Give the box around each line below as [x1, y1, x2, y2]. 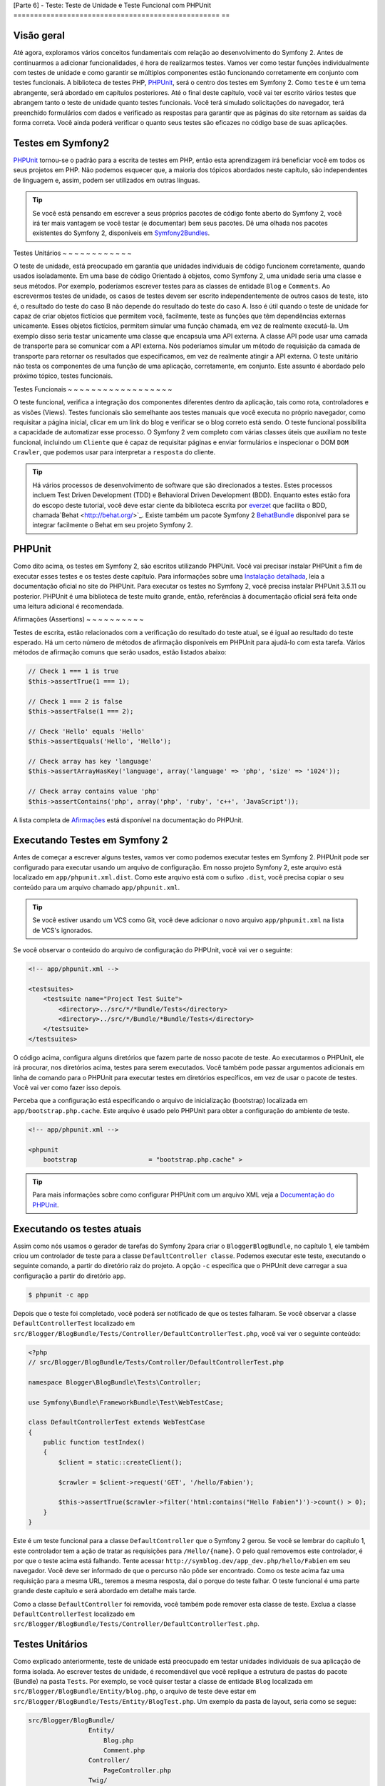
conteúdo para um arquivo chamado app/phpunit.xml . [13, 883, 180, 892]
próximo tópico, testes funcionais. [13, 371, 113, 380]
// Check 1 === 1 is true [28, 667, 119, 675]
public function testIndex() [43, 1438, 145, 1447]
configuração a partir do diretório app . [13, 1272, 126, 1280]
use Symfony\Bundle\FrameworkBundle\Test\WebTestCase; [28, 1398, 224, 1407]
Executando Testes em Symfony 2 [13, 834, 168, 847]
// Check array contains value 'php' [28, 787, 160, 796]
